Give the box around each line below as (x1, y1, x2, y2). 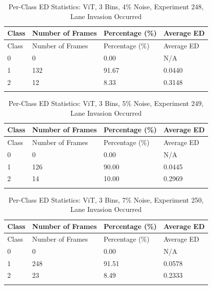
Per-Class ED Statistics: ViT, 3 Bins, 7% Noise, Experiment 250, (8, 194, 204, 205)
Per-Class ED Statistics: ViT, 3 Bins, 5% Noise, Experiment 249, (8, 98, 204, 108)
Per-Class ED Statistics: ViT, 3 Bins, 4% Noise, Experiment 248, (8, 1, 204, 11)
